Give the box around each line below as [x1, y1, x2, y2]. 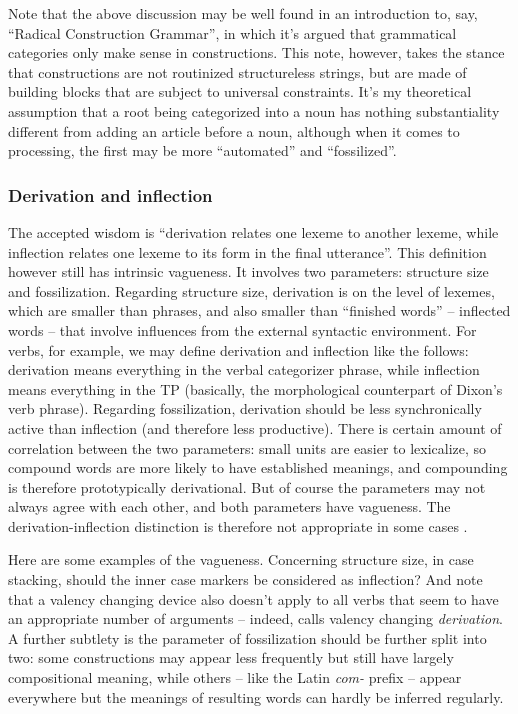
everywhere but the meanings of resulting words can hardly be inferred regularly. [8, 686, 504, 707]
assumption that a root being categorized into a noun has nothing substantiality [8, 100, 500, 121]
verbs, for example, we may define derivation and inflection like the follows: [8, 339, 469, 360]
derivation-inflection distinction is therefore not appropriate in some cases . [8, 515, 468, 536]
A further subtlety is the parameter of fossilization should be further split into [8, 627, 487, 648]
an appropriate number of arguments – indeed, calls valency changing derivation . [8, 608, 503, 629]
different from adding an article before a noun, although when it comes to [8, 120, 460, 141]
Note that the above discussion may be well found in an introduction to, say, [8, 3, 478, 23]
